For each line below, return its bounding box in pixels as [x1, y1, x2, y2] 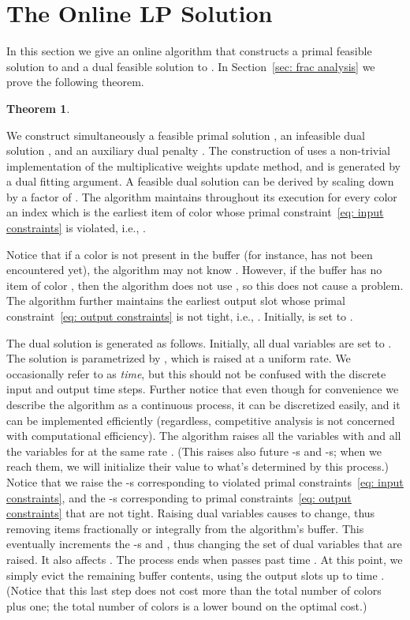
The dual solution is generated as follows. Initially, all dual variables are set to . [6, 334, 392, 351]
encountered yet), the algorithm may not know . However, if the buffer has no [6, 261, 382, 278]
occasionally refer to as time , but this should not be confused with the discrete [6, 365, 386, 381]
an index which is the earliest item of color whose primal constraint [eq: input [6, 204, 384, 220]
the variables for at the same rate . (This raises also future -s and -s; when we [6, 442, 382, 459]
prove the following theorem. [6, 73, 144, 90]
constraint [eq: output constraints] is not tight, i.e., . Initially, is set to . [6, 308, 353, 325]
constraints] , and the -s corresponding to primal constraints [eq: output [6, 489, 352, 505]
